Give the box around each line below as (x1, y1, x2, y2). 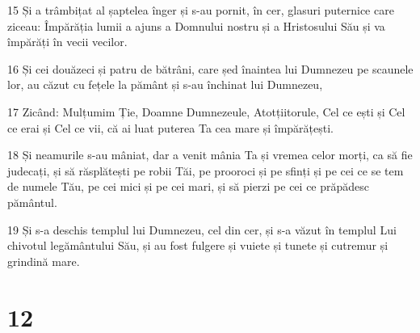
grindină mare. (7, 252, 80, 269)
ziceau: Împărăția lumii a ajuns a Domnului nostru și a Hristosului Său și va (7, 17, 385, 34)
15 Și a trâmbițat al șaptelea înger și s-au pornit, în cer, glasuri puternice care (7, 2, 394, 18)
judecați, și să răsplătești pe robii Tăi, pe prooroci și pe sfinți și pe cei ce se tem (7, 162, 404, 179)
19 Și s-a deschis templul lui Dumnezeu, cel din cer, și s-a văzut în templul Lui (7, 221, 397, 238)
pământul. (7, 193, 57, 210)
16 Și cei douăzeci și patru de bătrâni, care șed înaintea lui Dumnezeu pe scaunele (7, 60, 414, 77)
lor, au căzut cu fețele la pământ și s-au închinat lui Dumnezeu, (7, 76, 323, 93)
